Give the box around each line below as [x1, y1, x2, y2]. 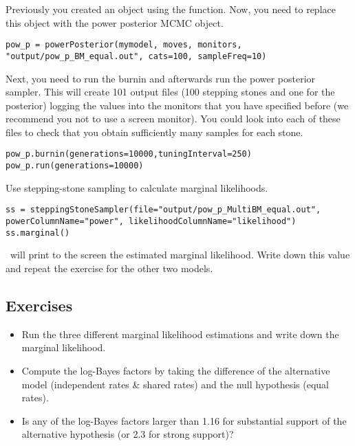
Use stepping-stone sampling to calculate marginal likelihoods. [6, 180, 268, 194]
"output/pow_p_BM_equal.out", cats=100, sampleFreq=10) [6, 51, 267, 61]
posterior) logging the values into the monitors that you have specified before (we [6, 98, 349, 112]
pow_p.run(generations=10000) [6, 161, 144, 171]
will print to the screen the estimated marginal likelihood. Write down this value [10, 247, 350, 262]
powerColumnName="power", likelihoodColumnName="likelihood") [6, 216, 297, 227]
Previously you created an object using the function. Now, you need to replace [6, 2, 336, 16]
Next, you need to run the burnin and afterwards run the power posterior [6, 71, 316, 85]
